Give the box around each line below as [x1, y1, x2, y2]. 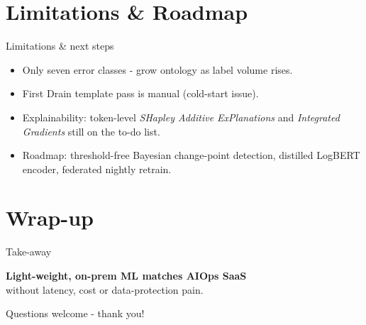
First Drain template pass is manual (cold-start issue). [22, 86, 259, 101]
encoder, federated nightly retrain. [22, 161, 172, 176]
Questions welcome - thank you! [6, 306, 145, 321]
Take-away [6, 244, 52, 259]
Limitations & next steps [6, 38, 114, 53]
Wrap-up [6, 203, 94, 232]
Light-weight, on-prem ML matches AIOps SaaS [6, 268, 247, 282]
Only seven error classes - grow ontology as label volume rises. [22, 62, 293, 77]
